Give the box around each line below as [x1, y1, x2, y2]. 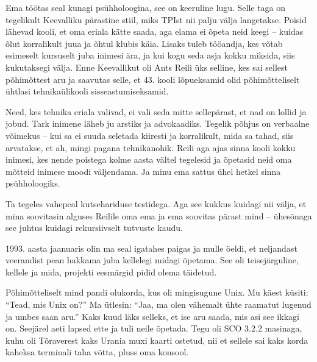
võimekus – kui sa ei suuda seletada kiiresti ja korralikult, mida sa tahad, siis [5, 129, 294, 141]
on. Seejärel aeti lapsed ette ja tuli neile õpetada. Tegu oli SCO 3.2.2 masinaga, [5, 322, 302, 335]
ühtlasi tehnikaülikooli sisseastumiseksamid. [5, 85, 169, 98]
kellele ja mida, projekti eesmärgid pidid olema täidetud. [5, 265, 217, 278]
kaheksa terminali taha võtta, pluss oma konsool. [5, 346, 189, 358]
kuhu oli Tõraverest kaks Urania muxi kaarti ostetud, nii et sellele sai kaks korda [5, 333, 308, 346]
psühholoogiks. [5, 177, 60, 190]
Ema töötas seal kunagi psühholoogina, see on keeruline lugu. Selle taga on [5, 1, 286, 13]
